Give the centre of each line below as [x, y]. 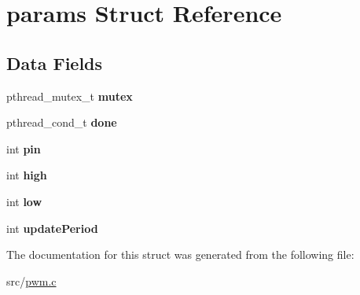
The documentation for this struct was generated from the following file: [180, 254]
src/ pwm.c [31, 280]
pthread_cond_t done [62, 122]
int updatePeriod [52, 228]
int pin [24, 148]
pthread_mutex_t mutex [70, 96]
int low [24, 201]
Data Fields [55, 63]
